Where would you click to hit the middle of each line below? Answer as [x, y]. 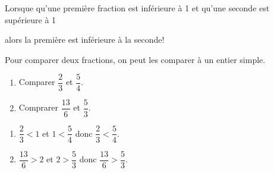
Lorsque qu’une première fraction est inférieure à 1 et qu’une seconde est [137, 8]
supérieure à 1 [31, 19]
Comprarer [39, 107]
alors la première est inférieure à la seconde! [85, 40]
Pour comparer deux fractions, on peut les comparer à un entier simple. [135, 59]
